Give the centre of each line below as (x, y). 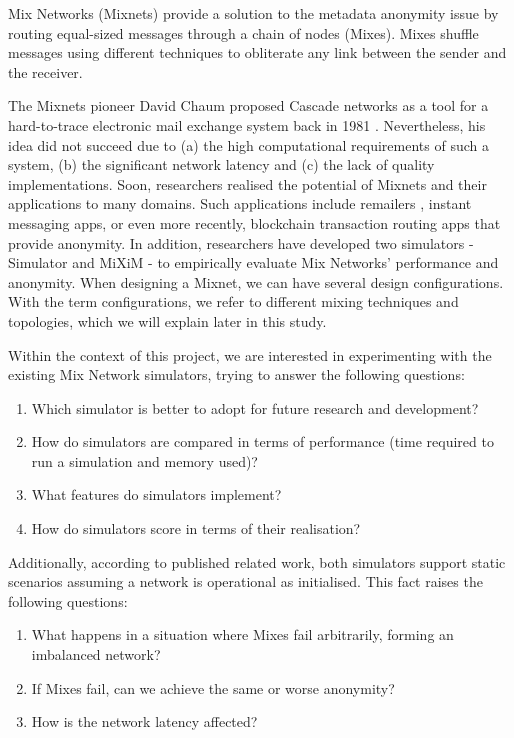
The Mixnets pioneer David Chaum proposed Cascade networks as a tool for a (248, 105)
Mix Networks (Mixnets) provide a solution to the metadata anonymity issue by (253, 13)
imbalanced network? (96, 654)
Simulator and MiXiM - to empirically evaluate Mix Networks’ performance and (253, 262)
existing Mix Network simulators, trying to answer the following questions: (236, 374)
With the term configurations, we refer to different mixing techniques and (233, 301)
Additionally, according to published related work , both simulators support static (257, 561)
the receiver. (45, 71)
